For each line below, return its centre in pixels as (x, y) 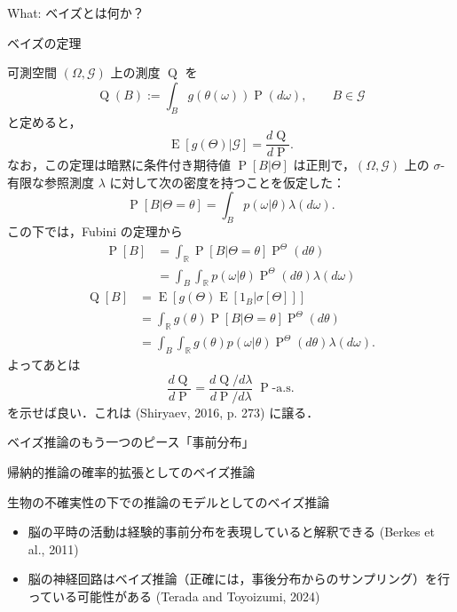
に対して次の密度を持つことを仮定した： (228, 182)
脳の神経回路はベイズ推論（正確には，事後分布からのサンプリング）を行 (239, 579)
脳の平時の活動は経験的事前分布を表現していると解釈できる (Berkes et (231, 532)
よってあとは (44, 365)
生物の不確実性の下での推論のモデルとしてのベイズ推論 (169, 501)
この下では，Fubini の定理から (95, 231)
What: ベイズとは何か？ (76, 12)
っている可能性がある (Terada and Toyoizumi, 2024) (174, 596)
